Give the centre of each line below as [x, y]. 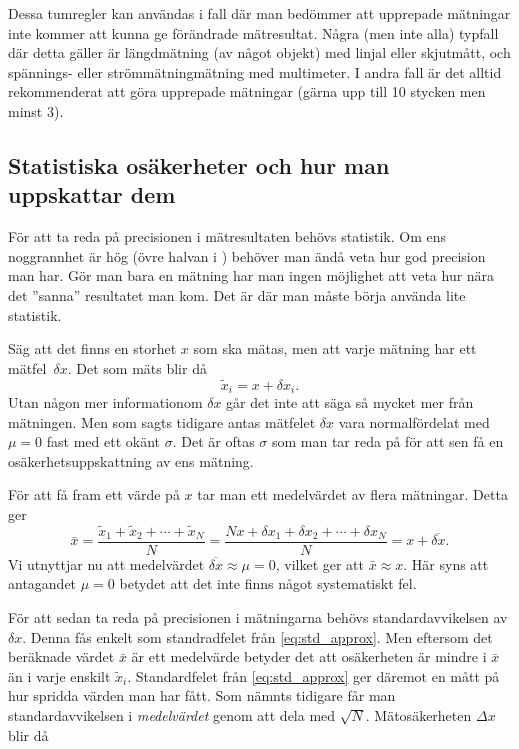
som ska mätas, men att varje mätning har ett [335, 348]
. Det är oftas [213, 441]
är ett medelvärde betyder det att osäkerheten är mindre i [309, 656]
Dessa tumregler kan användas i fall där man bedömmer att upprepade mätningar [259, 13]
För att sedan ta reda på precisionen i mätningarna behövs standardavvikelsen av [258, 617]
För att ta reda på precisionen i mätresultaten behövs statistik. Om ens [227, 236]
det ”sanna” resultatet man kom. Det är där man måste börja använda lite [237, 294]
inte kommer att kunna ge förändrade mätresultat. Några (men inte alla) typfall [253, 32]
